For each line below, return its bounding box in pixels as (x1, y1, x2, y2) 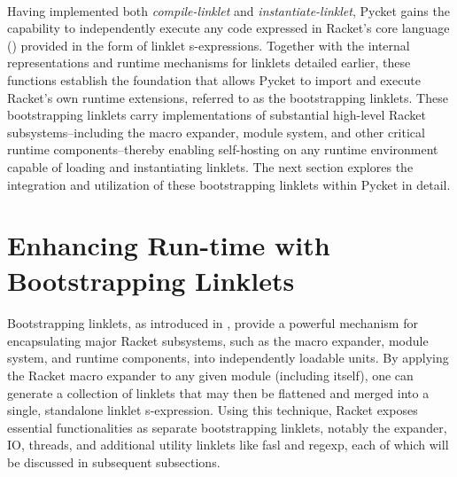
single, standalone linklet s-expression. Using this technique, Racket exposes (7, 401, 418, 419)
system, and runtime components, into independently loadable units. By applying (7, 348, 449, 367)
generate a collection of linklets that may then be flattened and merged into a (7, 383, 430, 402)
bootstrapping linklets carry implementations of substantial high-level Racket (7, 106, 426, 124)
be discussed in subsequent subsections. (7, 453, 221, 472)
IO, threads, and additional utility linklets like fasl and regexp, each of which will (7, 435, 449, 454)
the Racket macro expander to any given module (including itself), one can (7, 366, 414, 385)
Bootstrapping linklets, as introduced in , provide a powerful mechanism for (7, 314, 418, 332)
